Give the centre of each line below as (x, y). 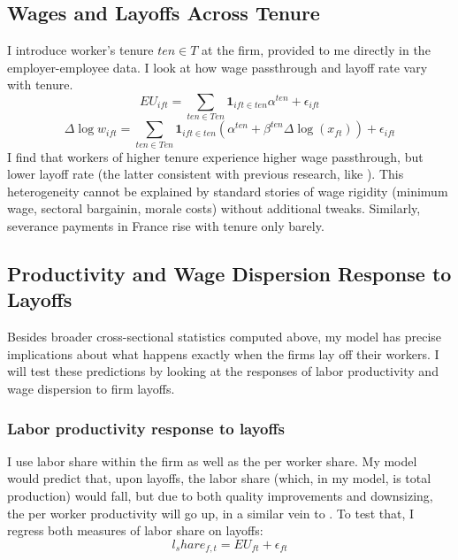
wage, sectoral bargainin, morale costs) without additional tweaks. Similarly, (214, 208)
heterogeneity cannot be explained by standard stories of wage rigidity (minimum (228, 191)
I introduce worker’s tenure (80, 50)
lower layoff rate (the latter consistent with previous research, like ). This (206, 174)
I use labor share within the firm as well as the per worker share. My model (212, 460)
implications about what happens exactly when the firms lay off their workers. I (223, 353)
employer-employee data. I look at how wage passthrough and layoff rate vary (218, 67)
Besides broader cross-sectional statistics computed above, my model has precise (225, 337)
